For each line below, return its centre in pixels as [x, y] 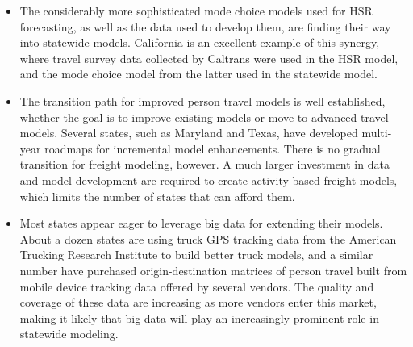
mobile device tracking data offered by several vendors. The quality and [197, 286]
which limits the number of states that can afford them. [157, 196]
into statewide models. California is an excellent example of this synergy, [200, 42]
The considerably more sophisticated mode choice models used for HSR [196, 10]
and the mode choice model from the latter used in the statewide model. [198, 74]
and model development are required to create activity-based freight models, [209, 180]
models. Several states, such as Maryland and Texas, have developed [189, 133]
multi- [377, 133]
